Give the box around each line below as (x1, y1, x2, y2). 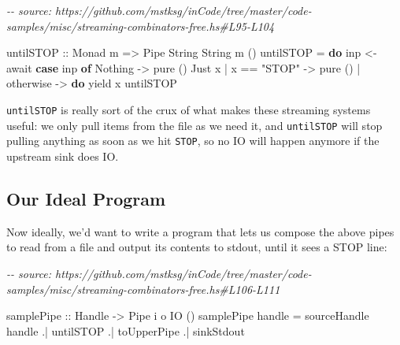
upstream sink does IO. (6, 147, 119, 164)
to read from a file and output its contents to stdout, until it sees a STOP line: (6, 239, 387, 255)
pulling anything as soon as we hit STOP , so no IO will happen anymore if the (6, 132, 380, 149)
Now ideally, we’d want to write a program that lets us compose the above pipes (6, 223, 394, 239)
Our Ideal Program (6, 186, 166, 210)
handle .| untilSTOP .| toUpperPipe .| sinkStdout (6, 322, 245, 339)
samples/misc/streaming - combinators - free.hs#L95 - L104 (6, 17, 275, 34)
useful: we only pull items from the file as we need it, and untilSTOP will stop (6, 117, 383, 133)
